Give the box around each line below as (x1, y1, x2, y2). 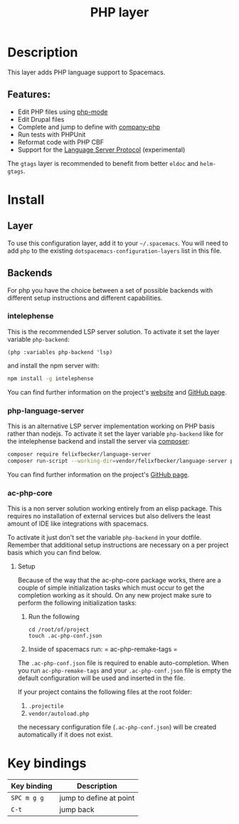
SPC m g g (11, 794, 44, 802)
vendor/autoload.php (28, 710, 90, 718)
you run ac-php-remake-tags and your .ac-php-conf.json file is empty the (17, 667, 232, 675)
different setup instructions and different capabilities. (7, 293, 163, 302)
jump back (59, 805, 95, 815)
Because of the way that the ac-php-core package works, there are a (17, 576, 222, 585)
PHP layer (90, 4, 149, 21)
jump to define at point (59, 793, 135, 803)
